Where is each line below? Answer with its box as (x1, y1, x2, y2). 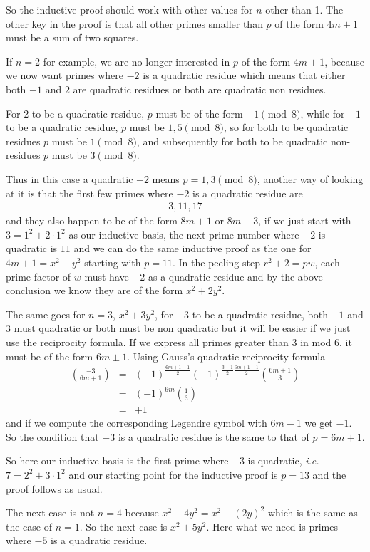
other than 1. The (265, 2, 344, 16)
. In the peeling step (172, 254, 260, 269)
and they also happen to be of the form (6, 213, 178, 228)
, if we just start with (258, 213, 351, 228)
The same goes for (6, 306, 86, 321)
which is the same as (267, 505, 358, 520)
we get (304, 415, 333, 430)
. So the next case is (79, 519, 168, 533)
